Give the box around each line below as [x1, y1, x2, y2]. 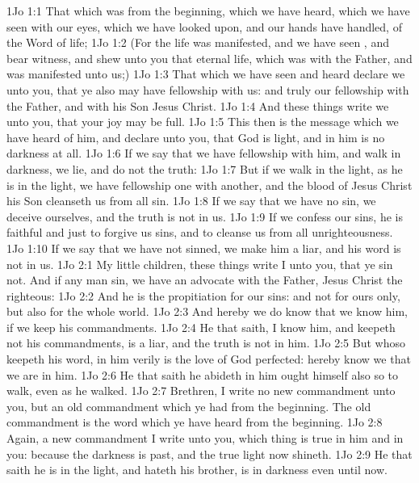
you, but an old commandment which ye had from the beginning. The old [6, 397, 371, 414]
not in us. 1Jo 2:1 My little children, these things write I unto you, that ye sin [6, 255, 393, 272]
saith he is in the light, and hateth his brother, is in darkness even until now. [6, 461, 388, 478]
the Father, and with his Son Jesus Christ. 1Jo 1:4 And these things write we [6, 97, 389, 114]
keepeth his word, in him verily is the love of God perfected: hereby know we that [6, 351, 411, 367]
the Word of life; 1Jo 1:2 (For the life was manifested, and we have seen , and [6, 34, 389, 51]
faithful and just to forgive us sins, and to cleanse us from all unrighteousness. [6, 224, 393, 241]
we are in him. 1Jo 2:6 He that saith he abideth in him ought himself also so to [6, 366, 399, 383]
